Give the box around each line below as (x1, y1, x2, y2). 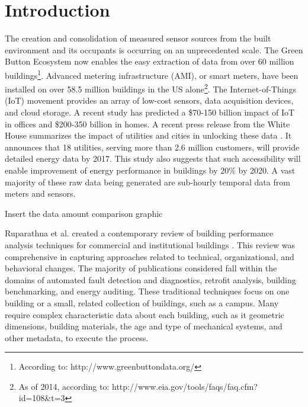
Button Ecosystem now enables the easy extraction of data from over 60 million (5, 55, 294, 68)
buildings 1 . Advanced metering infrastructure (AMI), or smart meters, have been (5, 67, 299, 81)
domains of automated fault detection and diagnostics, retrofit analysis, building (5, 273, 296, 286)
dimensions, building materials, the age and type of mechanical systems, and (5, 320, 283, 332)
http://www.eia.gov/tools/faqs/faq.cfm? (112, 380, 258, 392)
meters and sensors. (5, 187, 76, 200)
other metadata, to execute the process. (5, 331, 149, 344)
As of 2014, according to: (18, 380, 110, 392)
